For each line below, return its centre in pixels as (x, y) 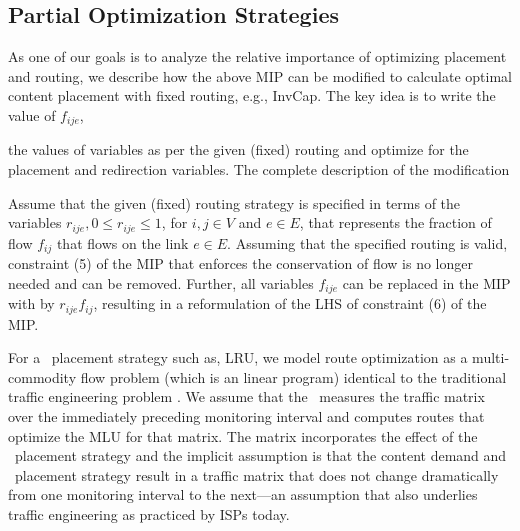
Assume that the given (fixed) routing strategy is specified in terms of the (234, 202)
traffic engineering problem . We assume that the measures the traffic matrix (246, 396)
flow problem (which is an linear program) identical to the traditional (293, 376)
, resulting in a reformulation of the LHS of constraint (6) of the (290, 303)
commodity (42, 376)
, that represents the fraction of (395, 222)
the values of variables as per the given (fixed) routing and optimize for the (238, 149)
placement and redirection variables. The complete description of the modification (259, 169)
